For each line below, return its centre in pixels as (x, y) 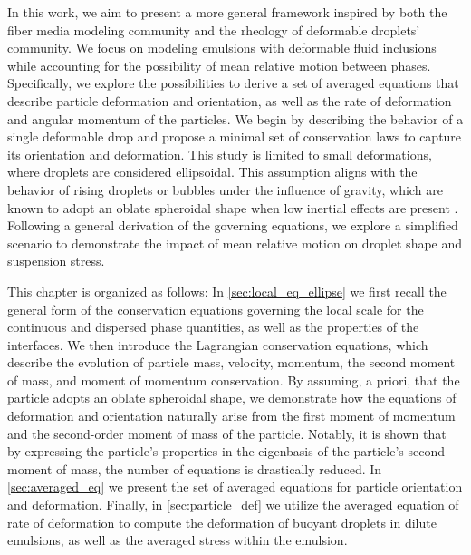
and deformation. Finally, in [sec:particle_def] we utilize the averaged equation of (233, 505)
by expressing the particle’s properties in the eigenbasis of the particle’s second (226, 451)
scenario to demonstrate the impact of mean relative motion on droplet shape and (235, 243)
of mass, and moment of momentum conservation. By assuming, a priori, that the (234, 380)
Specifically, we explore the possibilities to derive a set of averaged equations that (233, 83)
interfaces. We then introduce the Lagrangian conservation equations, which (218, 344)
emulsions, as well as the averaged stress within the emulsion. (178, 540)
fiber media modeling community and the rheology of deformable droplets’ (214, 29)
